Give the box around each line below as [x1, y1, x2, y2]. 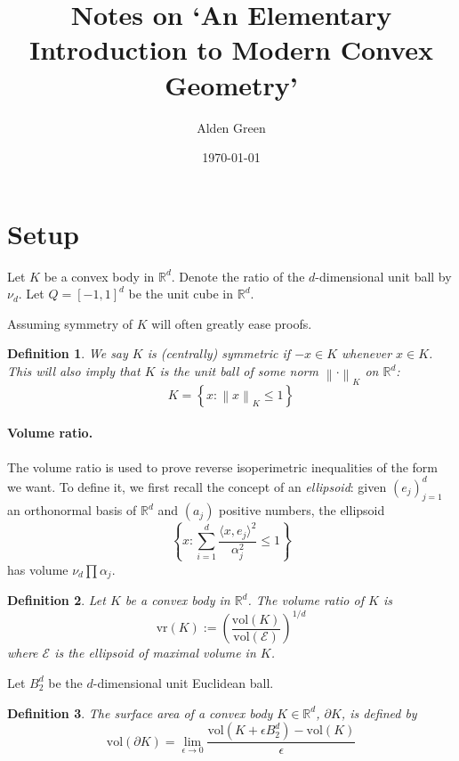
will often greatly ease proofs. [151, 314, 312, 332]
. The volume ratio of [247, 591, 364, 610]
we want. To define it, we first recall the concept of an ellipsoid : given [7, 477, 387, 495]
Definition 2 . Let [7, 591, 106, 610]
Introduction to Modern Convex [29, 31, 433, 68]
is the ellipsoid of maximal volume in [54, 643, 256, 662]
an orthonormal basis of [7, 501, 137, 520]
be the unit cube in [128, 284, 233, 303]
